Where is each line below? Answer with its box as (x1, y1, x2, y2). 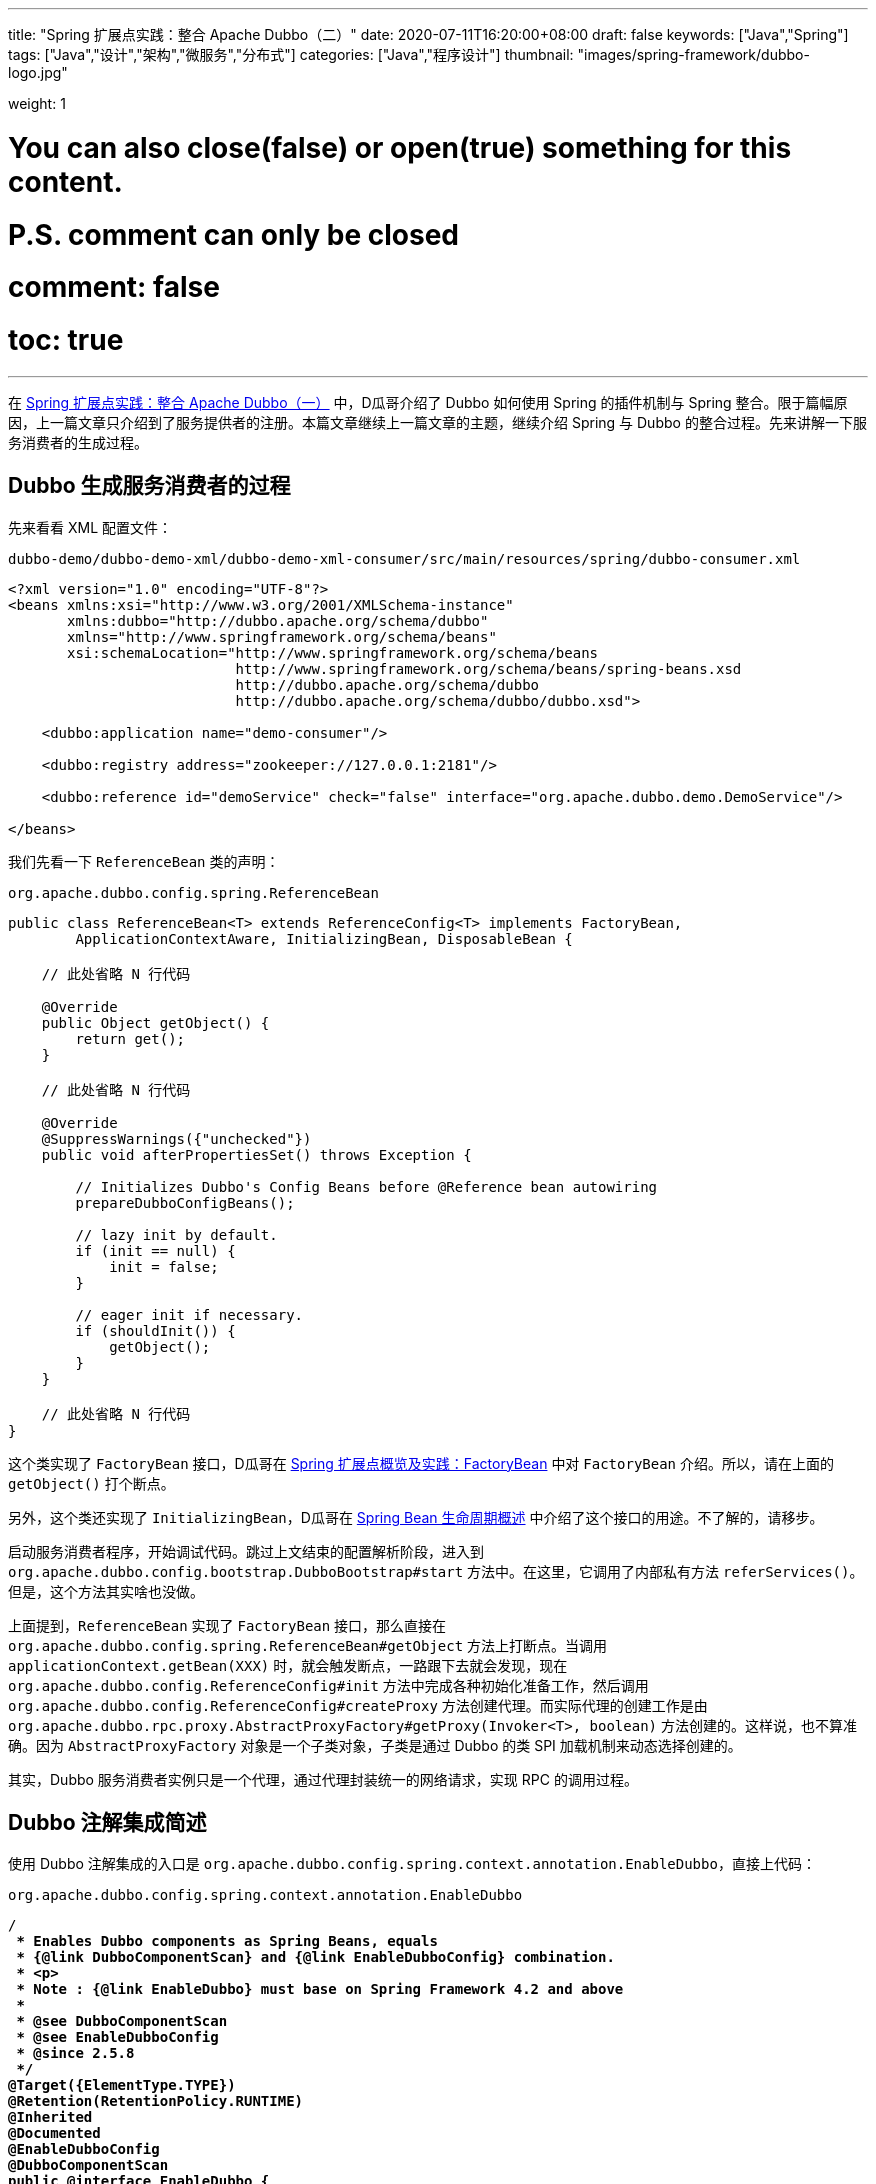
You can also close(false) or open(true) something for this (8, 130, 792, 165)
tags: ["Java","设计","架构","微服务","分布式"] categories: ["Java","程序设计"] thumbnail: (8, 46, 574, 63)
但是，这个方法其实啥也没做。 (8, 1582, 204, 1600)
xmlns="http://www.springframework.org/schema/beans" (67, 628, 497, 645)
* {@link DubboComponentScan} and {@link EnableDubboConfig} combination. (16, 1949, 615, 1966)
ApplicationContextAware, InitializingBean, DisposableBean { (75, 930, 573, 947)
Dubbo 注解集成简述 (8, 1810, 207, 1836)
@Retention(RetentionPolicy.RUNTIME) (8, 2093, 304, 2110)
